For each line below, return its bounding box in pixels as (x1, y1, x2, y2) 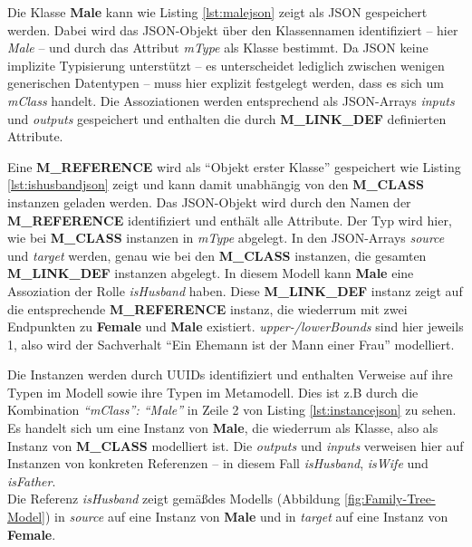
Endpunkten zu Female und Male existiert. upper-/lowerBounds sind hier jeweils (7, 317, 464, 336)
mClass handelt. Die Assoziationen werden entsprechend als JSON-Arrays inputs (7, 91, 455, 110)
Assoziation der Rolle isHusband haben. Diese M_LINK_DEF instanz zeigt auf (7, 281, 463, 300)
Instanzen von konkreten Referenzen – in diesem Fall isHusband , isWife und (7, 454, 429, 473)
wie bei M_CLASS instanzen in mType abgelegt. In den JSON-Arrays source (7, 228, 445, 247)
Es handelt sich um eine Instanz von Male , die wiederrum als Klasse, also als (7, 418, 438, 437)
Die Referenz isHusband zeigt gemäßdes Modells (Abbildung (7, 489, 341, 508)
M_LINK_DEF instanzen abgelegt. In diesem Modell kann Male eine (7, 264, 414, 283)
